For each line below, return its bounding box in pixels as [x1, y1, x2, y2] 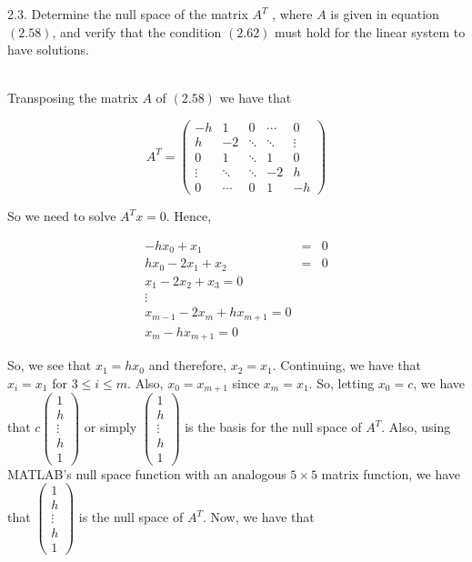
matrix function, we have [321, 464, 461, 483]
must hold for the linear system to [275, 22, 466, 41]
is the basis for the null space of [185, 417, 362, 437]
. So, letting [308, 373, 375, 392]
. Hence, [166, 206, 212, 226]
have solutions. [7, 40, 89, 59]
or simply [84, 417, 137, 437]
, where [272, 5, 313, 23]
